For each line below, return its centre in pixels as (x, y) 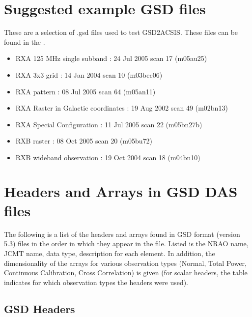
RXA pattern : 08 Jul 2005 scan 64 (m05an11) (85, 91)
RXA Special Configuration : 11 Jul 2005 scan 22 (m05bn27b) (109, 124)
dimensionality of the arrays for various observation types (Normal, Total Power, (125, 263)
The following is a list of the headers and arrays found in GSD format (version (122, 234)
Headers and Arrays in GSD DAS (121, 191)
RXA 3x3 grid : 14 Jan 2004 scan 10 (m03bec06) (89, 74)
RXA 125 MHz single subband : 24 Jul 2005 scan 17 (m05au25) (111, 58)
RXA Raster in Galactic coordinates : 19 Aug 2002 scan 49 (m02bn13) (122, 108)
